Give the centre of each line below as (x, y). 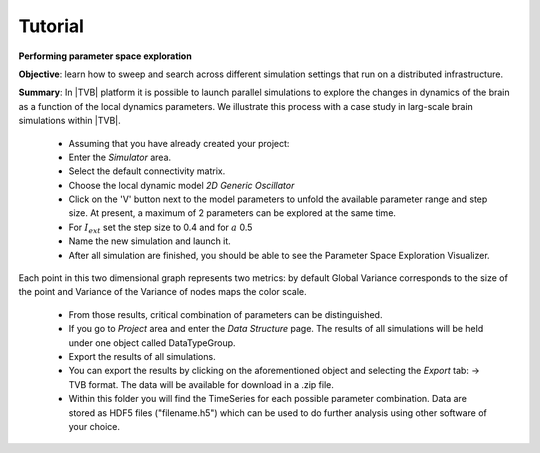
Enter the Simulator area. (120, 157)
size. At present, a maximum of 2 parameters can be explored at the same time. (232, 213)
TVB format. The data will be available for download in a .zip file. (201, 384)
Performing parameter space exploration (105, 56)
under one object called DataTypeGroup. (152, 342)
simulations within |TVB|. (70, 121)
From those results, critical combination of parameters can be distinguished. (225, 314)
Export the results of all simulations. (142, 356)
